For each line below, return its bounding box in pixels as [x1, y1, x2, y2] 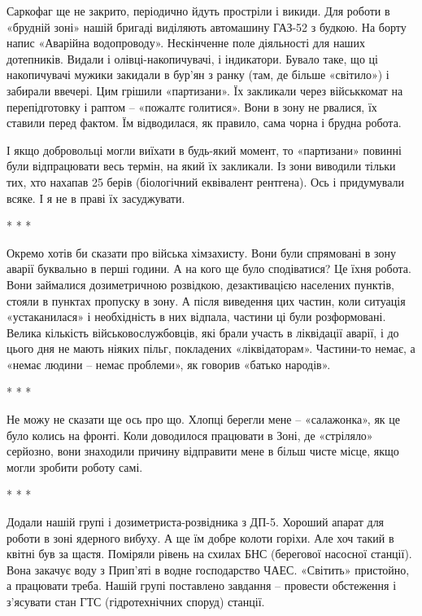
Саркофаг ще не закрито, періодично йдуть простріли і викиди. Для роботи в [7, 2, 390, 19]
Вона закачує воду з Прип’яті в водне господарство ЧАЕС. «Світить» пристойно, [7, 561, 410, 578]
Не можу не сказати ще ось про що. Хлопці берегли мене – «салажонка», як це [7, 411, 401, 428]
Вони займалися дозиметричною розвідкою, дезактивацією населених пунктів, [7, 275, 394, 293]
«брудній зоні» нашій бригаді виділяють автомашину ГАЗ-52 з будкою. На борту [7, 18, 407, 35]
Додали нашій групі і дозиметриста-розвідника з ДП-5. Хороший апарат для [7, 513, 385, 530]
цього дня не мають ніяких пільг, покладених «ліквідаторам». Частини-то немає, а [7, 340, 415, 357]
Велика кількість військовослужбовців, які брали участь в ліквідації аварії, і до [7, 323, 399, 341]
